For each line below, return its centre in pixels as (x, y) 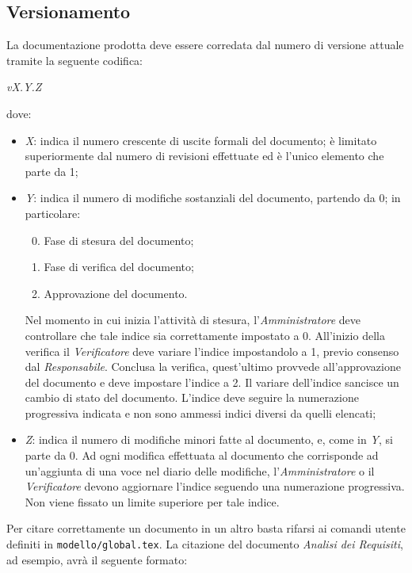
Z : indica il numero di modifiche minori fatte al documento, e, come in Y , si (209, 439)
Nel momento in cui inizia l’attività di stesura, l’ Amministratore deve (193, 320)
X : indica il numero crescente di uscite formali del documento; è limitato (201, 140)
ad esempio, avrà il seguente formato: (97, 559)
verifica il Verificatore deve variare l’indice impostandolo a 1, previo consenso (212, 351)
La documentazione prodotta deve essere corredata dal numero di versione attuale (205, 45)
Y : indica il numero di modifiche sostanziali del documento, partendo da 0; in (213, 198)
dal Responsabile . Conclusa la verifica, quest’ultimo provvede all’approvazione (213, 367)
